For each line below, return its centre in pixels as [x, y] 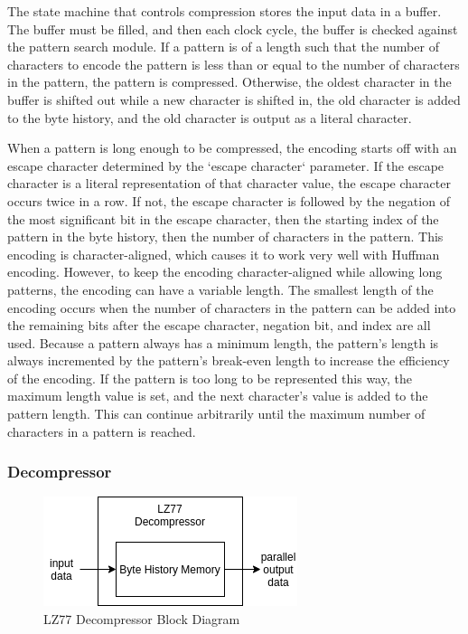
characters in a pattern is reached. [102, 431]
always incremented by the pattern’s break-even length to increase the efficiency [229, 360]
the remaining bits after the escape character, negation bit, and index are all [219, 325]
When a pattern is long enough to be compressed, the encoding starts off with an [232, 148]
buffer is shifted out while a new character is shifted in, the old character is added [234, 99]
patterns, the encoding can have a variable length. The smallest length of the [220, 289]
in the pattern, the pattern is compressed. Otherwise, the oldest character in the [229, 82]
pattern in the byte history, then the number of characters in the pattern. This [225, 237]
